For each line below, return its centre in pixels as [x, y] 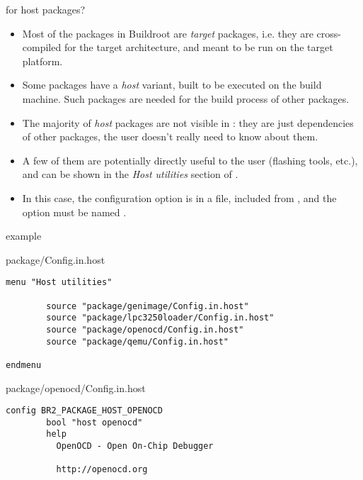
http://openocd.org [102, 470]
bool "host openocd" [94, 422]
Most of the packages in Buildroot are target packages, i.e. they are [168, 33]
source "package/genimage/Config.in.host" [148, 306]
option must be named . [74, 212]
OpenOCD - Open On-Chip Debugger [135, 446]
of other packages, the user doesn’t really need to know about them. [170, 136]
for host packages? [46, 9]
